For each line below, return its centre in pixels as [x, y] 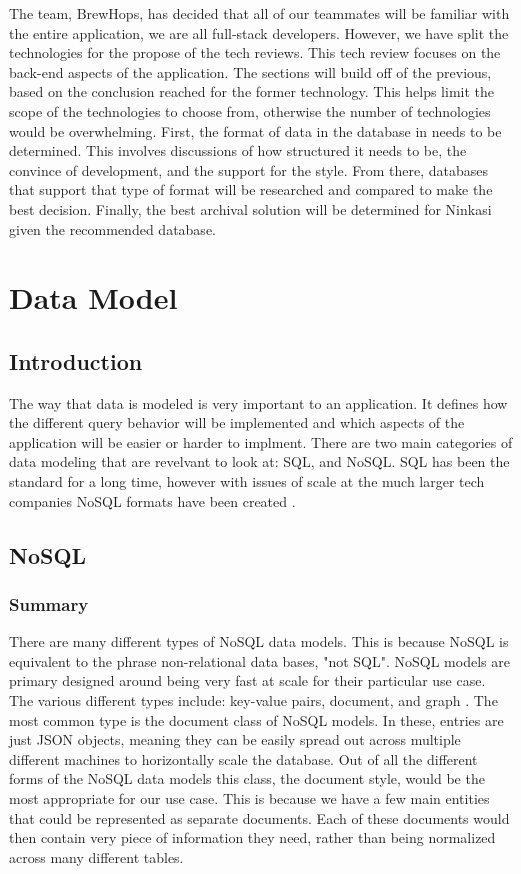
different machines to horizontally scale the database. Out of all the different [243, 758]
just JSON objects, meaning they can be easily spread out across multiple [235, 739]
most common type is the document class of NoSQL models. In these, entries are [256, 719]
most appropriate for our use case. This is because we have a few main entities [249, 798]
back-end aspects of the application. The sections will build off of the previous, [250, 71]
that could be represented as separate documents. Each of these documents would [259, 817]
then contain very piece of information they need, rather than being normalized [252, 837]
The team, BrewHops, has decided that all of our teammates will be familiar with [259, 13]
